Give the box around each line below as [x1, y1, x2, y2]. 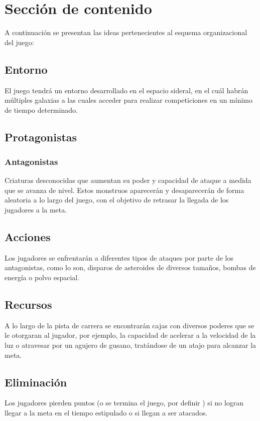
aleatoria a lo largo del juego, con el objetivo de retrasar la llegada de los [5, 194, 229, 205]
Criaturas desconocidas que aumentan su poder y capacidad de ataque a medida [5, 175, 251, 185]
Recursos [5, 297, 52, 312]
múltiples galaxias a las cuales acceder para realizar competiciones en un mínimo [5, 95, 252, 105]
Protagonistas [5, 129, 77, 144]
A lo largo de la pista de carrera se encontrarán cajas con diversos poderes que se [5, 320, 254, 330]
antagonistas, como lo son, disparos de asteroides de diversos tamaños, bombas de [5, 262, 256, 273]
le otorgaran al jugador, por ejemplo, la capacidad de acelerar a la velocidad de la [5, 330, 256, 340]
